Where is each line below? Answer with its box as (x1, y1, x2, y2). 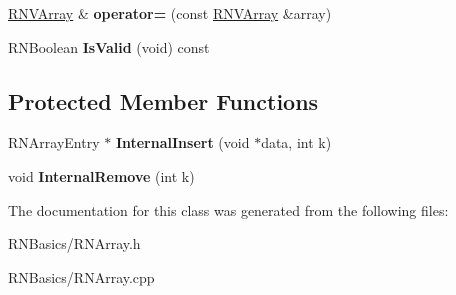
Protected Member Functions (8, 85, 319, 116)
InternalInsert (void (115, 132, 250, 153)
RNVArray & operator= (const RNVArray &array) (8, 3, 332, 23)
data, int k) (261, 132, 332, 153)
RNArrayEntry (8, 132, 100, 153)
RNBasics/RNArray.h (8, 233, 141, 254)
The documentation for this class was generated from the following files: (8, 199, 449, 220)
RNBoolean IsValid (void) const (8, 36, 210, 57)
